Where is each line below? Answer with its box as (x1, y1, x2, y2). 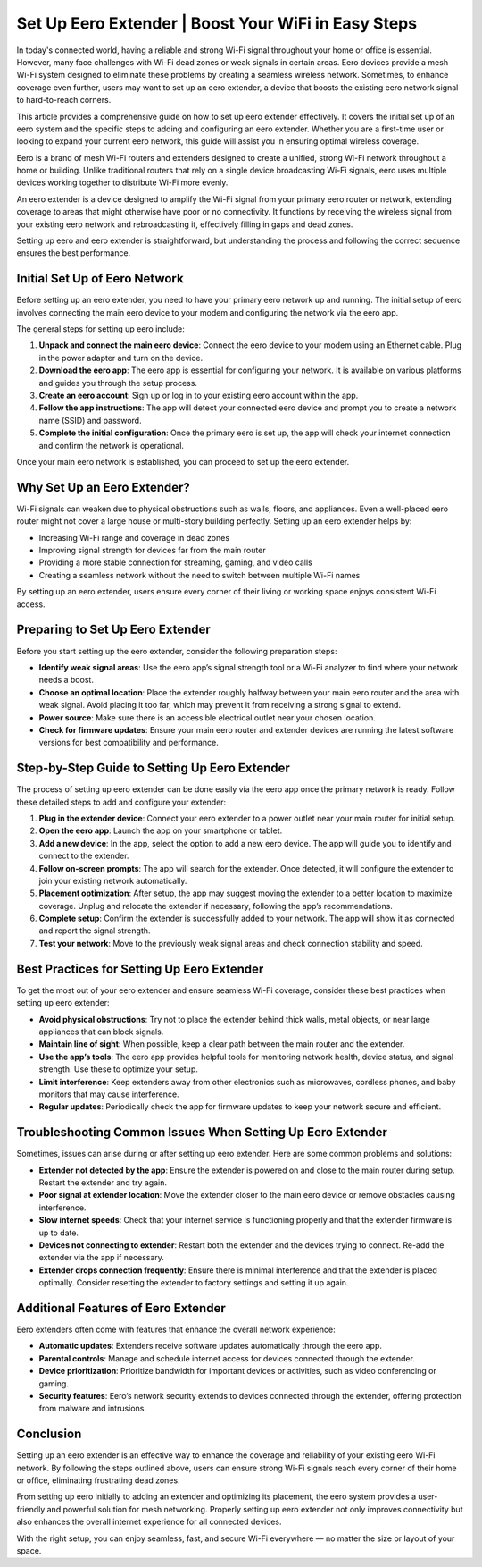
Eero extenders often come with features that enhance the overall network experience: (16, 1324, 336, 1335)
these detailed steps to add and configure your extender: (16, 796, 227, 807)
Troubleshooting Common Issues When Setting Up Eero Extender (16, 1125, 388, 1140)
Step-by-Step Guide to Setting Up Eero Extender (16, 761, 290, 776)
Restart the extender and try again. (38, 1176, 167, 1188)
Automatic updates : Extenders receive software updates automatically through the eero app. (38, 1341, 383, 1352)
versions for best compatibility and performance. (38, 737, 219, 748)
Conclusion (16, 1427, 82, 1442)
